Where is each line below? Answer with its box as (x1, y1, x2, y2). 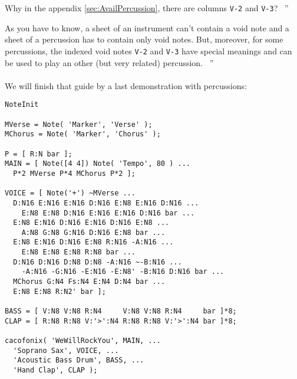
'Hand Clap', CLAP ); (13, 366, 98, 374)
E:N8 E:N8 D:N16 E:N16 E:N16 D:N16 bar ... (21, 208, 195, 217)
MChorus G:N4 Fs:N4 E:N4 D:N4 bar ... (13, 277, 166, 286)
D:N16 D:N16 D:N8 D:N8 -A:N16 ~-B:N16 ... (13, 257, 182, 266)
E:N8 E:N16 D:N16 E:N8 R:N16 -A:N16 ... (13, 238, 174, 247)
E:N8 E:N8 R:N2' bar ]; (13, 287, 106, 296)
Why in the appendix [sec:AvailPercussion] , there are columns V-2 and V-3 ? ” (5, 2, 289, 14)
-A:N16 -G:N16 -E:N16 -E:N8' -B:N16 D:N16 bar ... (21, 267, 225, 276)
